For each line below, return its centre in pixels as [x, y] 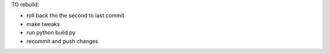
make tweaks [43, 24]
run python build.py [51, 33]
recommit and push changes [62, 41]
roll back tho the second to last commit [76, 16]
